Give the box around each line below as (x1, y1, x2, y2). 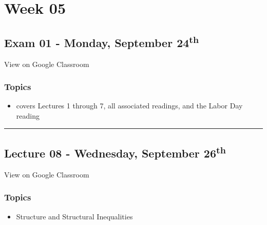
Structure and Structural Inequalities (16, 211, 133, 221)
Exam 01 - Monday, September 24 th (4, 32, 199, 50)
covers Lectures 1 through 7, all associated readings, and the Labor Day (16, 100, 243, 111)
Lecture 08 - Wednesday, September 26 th (4, 143, 226, 161)
